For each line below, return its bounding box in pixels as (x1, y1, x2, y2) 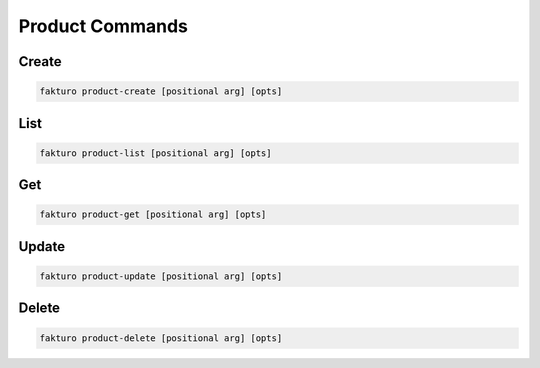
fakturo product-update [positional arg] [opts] (39, 270, 283, 282)
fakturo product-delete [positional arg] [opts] (39, 332, 283, 344)
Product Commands (18, 15, 189, 37)
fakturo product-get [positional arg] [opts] (39, 209, 267, 220)
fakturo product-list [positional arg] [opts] (39, 147, 272, 159)
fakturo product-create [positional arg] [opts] (39, 86, 283, 97)
